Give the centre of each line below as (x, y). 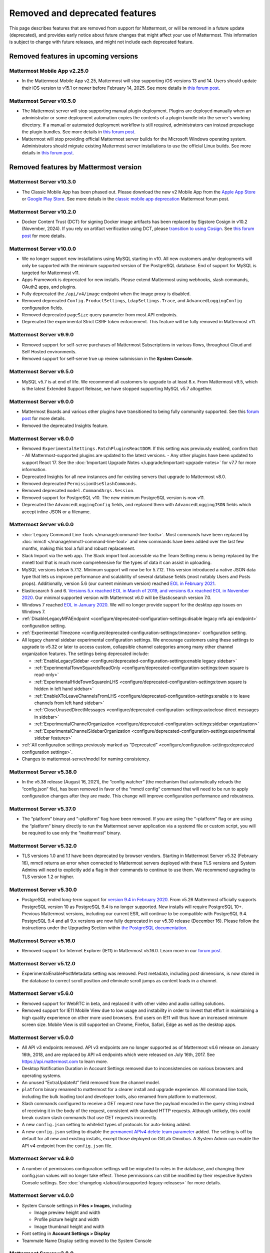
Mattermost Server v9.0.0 (41, 401)
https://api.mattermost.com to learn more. (65, 1061)
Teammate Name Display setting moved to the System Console (87, 1240)
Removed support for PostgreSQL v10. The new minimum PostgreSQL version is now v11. (113, 497)
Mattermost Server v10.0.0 (43, 249)
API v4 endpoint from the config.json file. (67, 1146)
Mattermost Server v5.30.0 (43, 890)
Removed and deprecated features (83, 13)
